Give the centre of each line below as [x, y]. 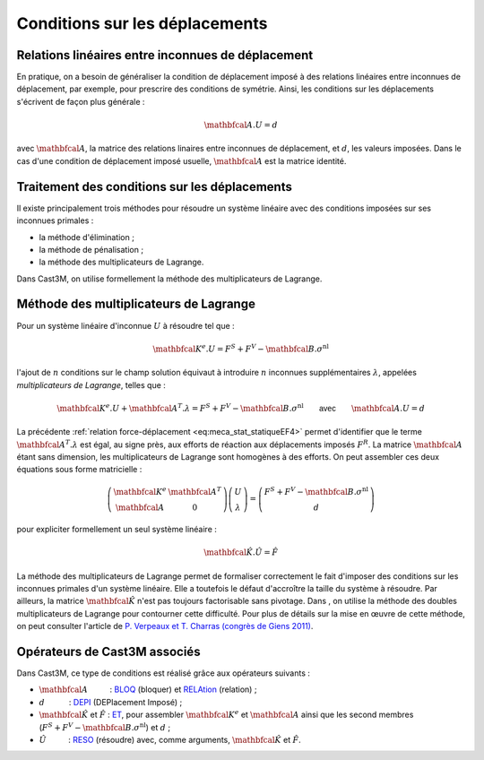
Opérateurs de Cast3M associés [108, 651]
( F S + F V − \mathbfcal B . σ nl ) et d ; [104, 726]
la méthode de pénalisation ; [91, 249]
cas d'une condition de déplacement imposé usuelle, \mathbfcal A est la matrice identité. [181, 160]
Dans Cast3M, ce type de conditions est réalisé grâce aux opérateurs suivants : [164, 673]
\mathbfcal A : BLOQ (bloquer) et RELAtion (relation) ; [148, 689]
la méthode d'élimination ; [86, 237]
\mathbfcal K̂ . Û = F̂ [241, 553]
